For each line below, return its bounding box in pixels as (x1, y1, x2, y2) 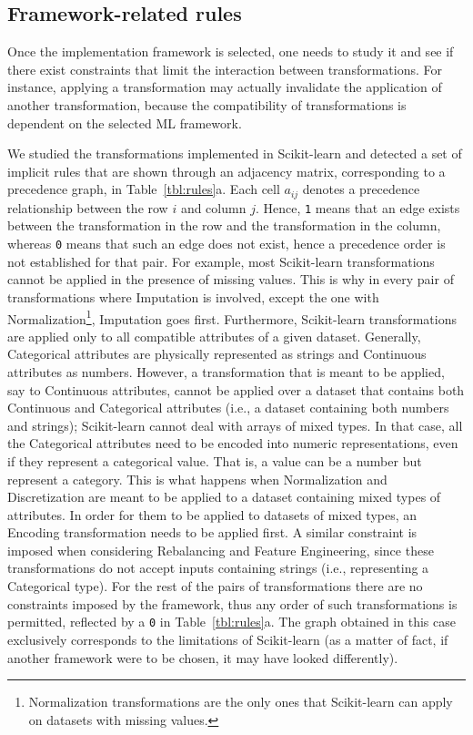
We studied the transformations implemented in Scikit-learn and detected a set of (7, 144, 462, 163)
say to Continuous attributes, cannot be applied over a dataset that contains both (7, 380, 465, 399)
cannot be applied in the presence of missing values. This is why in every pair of (7, 270, 454, 289)
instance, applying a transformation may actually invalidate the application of (7, 77, 442, 97)
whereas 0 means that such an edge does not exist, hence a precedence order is (7, 234, 446, 253)
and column (180, 198, 247, 217)
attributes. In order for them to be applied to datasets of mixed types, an (7, 505, 418, 524)
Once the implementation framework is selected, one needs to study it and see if (7, 42, 454, 61)
